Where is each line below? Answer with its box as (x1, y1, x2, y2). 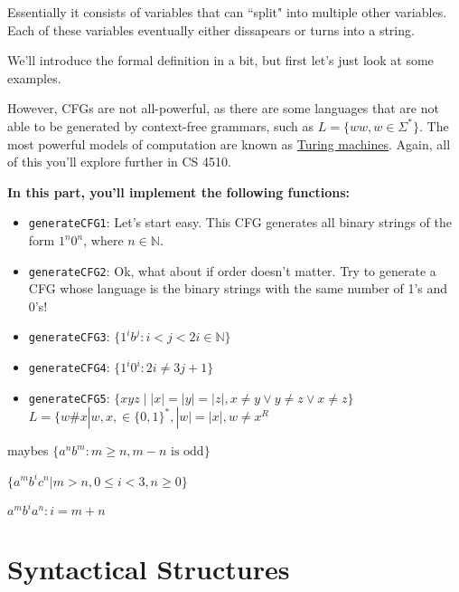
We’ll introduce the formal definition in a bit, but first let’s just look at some (7, 51, 434, 70)
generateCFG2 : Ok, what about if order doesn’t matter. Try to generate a (28, 261, 436, 280)
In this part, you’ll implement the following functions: (7, 182, 351, 201)
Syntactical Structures (7, 550, 290, 587)
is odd (171, 445, 204, 459)
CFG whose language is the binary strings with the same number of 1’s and (28, 279, 448, 298)
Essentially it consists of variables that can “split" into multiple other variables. (7, 3, 447, 21)
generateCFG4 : (28, 358, 110, 377)
